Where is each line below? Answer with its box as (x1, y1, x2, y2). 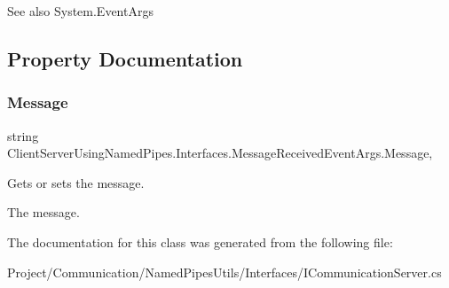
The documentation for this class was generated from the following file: (7, 232, 393, 251)
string (7, 126, 39, 144)
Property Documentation (7, 44, 243, 72)
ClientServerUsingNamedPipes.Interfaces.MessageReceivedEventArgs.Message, (7, 144, 433, 162)
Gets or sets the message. (7, 173, 145, 191)
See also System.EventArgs (7, 2, 154, 19)
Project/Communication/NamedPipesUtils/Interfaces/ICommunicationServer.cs (7, 262, 442, 281)
